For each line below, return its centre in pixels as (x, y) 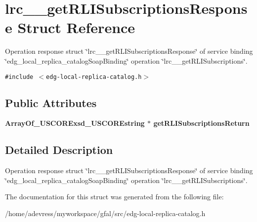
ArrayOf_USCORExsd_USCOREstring (75, 123)
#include (19, 77)
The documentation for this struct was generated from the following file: (114, 197)
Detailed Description (59, 150)
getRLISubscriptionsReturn (201, 123)
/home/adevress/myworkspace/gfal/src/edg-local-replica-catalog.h (105, 213)
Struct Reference (76, 27)
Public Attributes (51, 102)
